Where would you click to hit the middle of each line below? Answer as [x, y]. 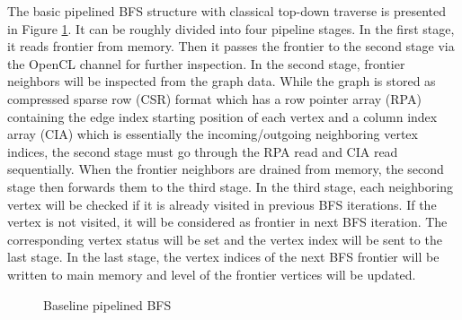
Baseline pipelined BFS [107, 304]
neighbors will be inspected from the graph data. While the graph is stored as [222, 81]
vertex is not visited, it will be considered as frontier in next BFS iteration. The [227, 222]
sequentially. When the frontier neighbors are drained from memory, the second [226, 169]
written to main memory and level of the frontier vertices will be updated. [212, 274]
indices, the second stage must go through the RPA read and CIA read [203, 151]
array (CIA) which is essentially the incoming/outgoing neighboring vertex [213, 134]
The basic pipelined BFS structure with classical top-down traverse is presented [227, 11]
